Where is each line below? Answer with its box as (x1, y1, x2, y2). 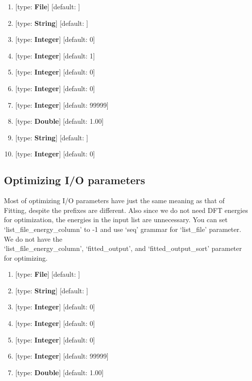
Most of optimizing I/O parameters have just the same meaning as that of (4, 195, 225, 206)
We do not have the (4, 233, 63, 244)
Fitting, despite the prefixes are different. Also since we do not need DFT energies (4, 205, 248, 215)
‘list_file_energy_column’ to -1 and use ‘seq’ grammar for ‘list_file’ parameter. (4, 224, 241, 234)
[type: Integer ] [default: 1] (15, 50, 95, 60)
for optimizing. (4, 252, 48, 263)
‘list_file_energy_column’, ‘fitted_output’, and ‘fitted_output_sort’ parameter (4, 243, 242, 253)
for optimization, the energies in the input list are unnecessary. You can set (4, 214, 228, 225)
